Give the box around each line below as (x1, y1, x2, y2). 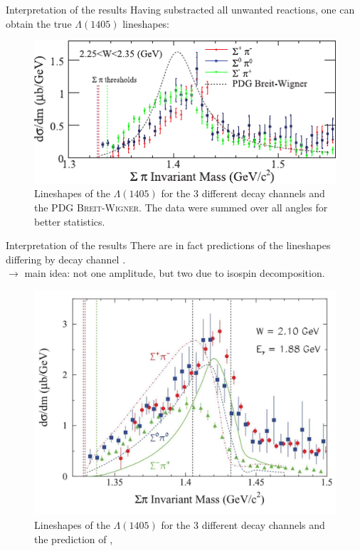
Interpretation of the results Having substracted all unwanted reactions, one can (6, 2, 355, 16)
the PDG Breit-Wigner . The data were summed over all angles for (34, 199, 328, 214)
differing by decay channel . (6, 251, 126, 266)
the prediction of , (34, 531, 113, 546)
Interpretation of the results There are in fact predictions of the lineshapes (6, 238, 331, 253)
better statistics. (34, 214, 105, 229)
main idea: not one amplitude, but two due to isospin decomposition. (24, 266, 325, 280)
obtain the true (6, 16, 72, 31)
